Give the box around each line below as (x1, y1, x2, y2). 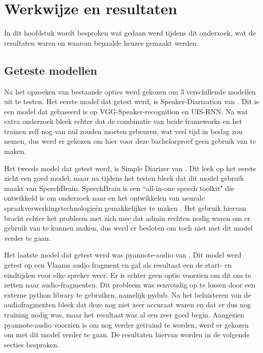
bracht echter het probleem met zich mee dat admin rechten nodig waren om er (4, 212, 250, 223)
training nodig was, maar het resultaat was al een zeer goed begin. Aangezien (4, 309, 245, 319)
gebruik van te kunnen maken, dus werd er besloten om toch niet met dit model (4, 222, 253, 233)
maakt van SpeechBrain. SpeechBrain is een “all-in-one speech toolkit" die (4, 182, 235, 193)
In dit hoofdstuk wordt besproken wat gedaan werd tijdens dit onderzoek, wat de (4, 27, 256, 38)
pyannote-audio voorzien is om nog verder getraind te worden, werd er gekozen (4, 319, 249, 330)
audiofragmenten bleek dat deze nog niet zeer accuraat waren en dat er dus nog (4, 299, 251, 310)
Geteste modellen (4, 62, 97, 78)
